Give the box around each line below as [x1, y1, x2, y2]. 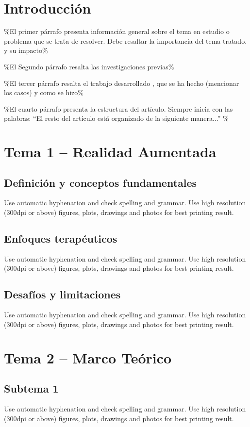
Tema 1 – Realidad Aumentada [4, 142, 217, 162]
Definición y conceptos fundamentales [4, 175, 197, 190]
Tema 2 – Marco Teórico [4, 347, 172, 367]
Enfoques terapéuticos [4, 231, 117, 246]
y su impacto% [4, 45, 48, 55]
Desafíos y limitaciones [4, 287, 121, 302]
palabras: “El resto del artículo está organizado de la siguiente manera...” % [4, 113, 229, 123]
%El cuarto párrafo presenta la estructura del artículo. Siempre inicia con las [4, 103, 233, 114]
